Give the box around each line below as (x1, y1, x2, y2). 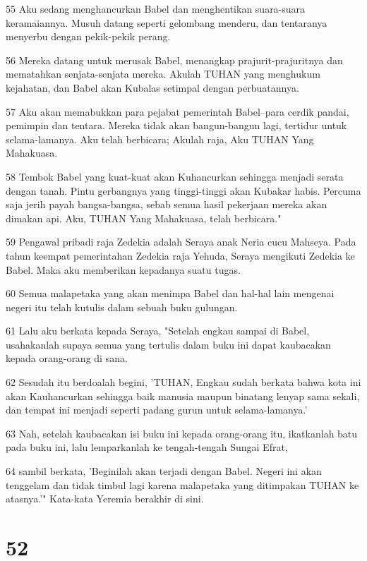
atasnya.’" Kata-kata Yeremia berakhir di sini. (6, 491, 204, 506)
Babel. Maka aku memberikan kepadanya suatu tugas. (6, 262, 241, 277)
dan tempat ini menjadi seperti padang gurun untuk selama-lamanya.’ (6, 402, 308, 417)
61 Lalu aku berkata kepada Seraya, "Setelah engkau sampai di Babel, (6, 323, 310, 338)
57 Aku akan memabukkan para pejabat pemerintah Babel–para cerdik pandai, (6, 104, 349, 119)
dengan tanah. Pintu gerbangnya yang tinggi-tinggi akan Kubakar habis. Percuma (6, 183, 361, 198)
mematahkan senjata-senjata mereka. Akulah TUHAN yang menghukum (6, 66, 320, 81)
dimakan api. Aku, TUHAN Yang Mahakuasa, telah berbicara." (6, 210, 282, 225)
